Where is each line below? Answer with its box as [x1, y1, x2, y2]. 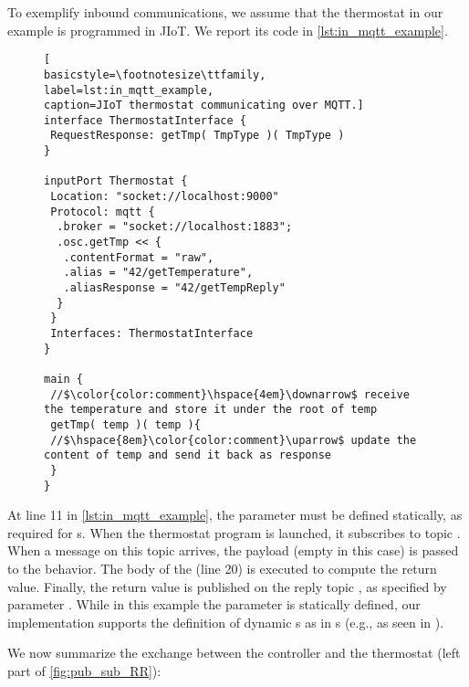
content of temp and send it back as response [44, 449, 331, 462]
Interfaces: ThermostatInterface [50, 327, 254, 340]
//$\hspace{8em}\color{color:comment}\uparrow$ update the [50, 433, 417, 447]
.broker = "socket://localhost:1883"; [57, 220, 293, 234]
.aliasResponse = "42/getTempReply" [63, 281, 286, 295]
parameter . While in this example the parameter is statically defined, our [7, 595, 421, 614]
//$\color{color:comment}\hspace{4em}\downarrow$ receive [50, 387, 410, 401]
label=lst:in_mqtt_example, [44, 83, 214, 97]
